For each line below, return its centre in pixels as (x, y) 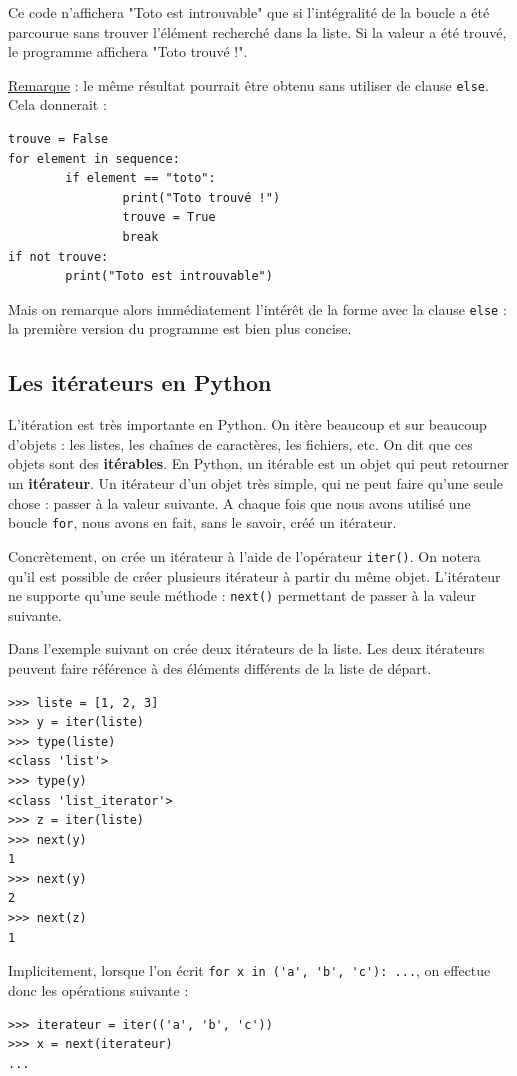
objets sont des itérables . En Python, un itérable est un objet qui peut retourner (258, 463)
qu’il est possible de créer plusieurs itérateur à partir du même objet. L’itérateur (254, 575)
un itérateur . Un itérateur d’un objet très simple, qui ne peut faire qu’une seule (256, 483)
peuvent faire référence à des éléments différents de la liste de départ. (220, 667)
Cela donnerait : (57, 104)
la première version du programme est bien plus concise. (180, 328)
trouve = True (169, 217)
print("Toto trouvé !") (201, 197)
